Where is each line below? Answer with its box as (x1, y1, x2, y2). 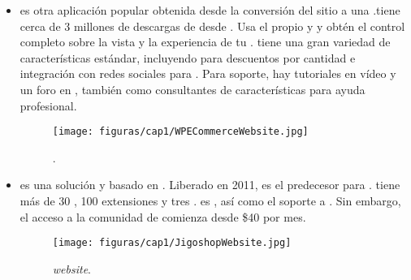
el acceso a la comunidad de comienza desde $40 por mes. (19, 208, 306, 225)
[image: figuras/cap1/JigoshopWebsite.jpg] (52, 237, 292, 249)
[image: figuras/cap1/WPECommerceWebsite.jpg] (52, 126, 309, 138)
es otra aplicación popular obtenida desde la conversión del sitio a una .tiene (19, 2, 400, 18)
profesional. (19, 97, 77, 114)
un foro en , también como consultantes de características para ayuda (19, 80, 366, 97)
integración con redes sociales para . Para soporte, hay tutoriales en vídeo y (19, 65, 396, 82)
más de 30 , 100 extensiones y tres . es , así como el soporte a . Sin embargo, (19, 192, 401, 209)
